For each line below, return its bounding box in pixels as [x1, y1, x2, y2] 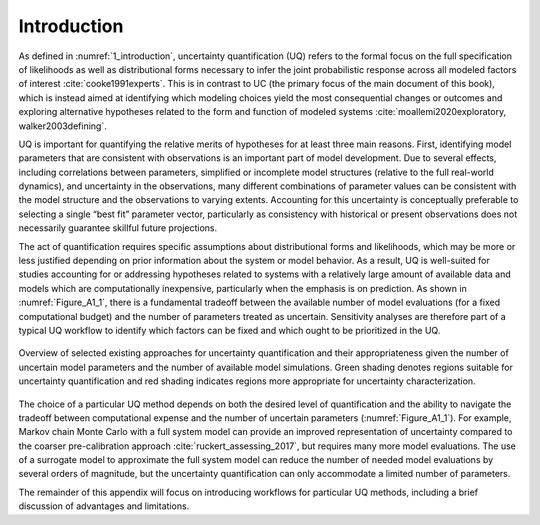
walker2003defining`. [18, 120, 107, 132]
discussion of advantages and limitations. [18, 500, 190, 512]
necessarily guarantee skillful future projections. [18, 222, 218, 234]
